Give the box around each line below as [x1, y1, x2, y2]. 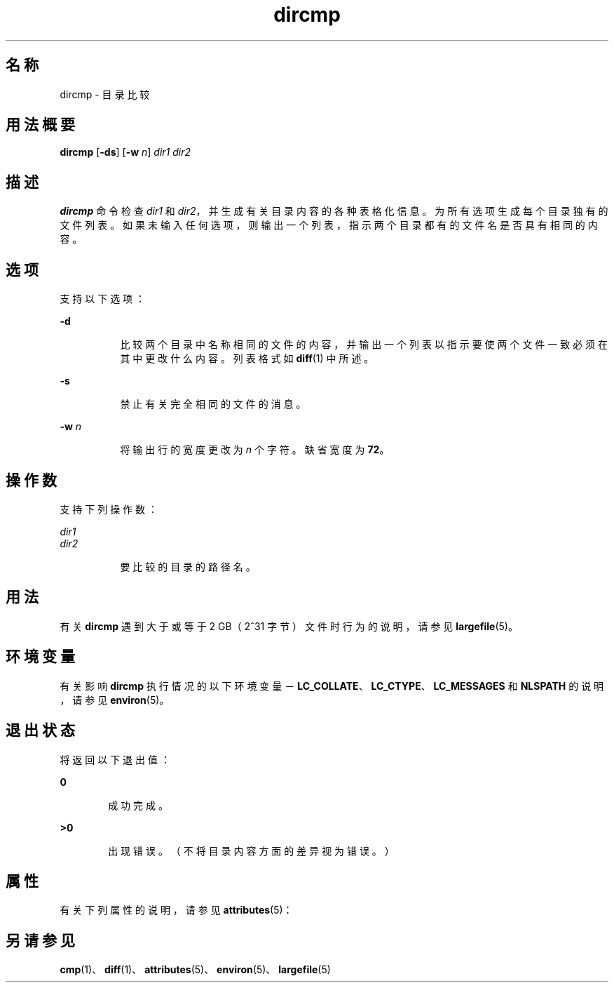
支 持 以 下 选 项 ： [60, 293, 146, 305]
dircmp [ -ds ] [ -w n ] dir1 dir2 [60, 146, 191, 159]
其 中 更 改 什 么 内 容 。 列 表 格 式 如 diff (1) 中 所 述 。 [120, 352, 374, 365]
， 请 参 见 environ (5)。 [60, 693, 170, 706]
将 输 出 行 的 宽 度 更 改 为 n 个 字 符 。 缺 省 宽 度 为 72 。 [120, 443, 390, 456]
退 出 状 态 [6, 721, 75, 740]
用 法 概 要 [6, 116, 75, 134]
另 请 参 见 [6, 931, 75, 949]
